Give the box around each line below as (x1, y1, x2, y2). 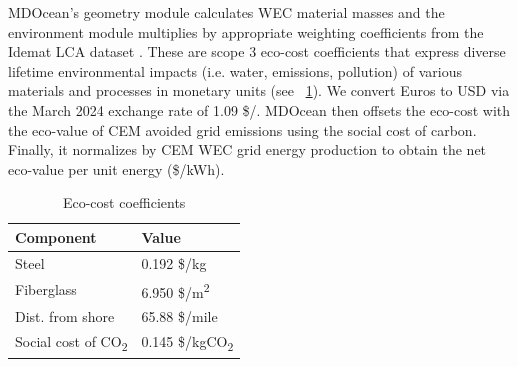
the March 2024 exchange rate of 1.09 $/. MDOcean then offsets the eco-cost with (8, 99, 511, 120)
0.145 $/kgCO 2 (141, 330, 234, 354)
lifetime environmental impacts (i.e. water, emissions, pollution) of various (8, 60, 462, 81)
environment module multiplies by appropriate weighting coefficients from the (8, 21, 484, 42)
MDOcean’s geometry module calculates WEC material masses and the (8, 2, 445, 22)
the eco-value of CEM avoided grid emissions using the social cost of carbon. (8, 119, 477, 140)
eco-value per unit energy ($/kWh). (8, 158, 225, 179)
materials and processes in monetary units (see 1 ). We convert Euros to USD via (8, 80, 510, 101)
